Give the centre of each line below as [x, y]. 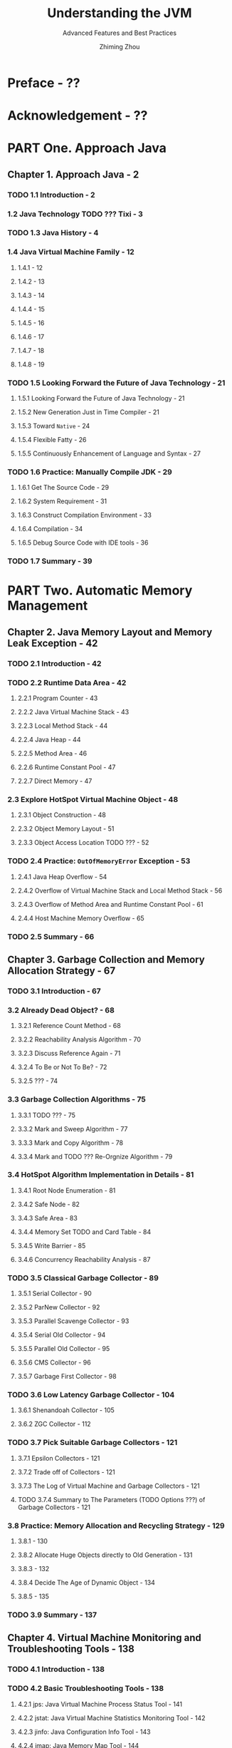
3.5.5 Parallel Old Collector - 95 [64, 1349]
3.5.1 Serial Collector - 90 [54, 1294]
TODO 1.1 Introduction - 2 [51, 195]
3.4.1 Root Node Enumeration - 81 [67, 1190]
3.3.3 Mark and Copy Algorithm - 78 [70, 1143]
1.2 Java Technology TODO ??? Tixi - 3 [75, 214]
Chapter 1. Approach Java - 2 [73, 174]
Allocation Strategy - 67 [62, 971]
